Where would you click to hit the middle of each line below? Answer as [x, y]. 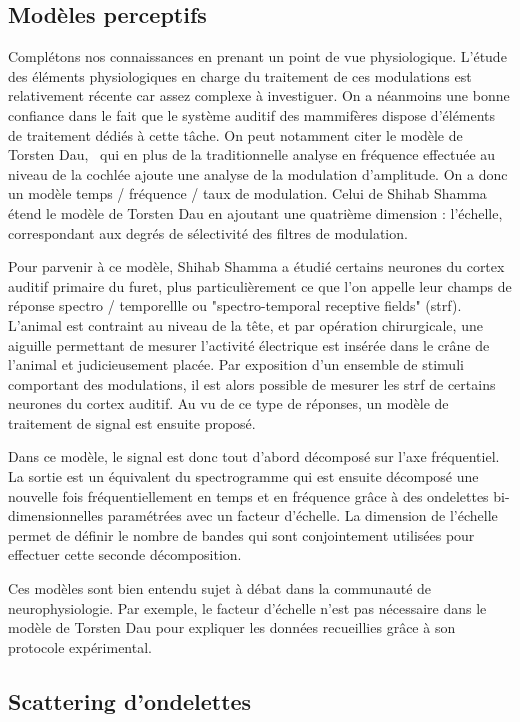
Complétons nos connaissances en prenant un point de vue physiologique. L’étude [257, 56]
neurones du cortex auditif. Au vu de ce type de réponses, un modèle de [228, 403]
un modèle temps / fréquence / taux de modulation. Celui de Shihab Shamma [247, 193]
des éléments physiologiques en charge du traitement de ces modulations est [240, 75]
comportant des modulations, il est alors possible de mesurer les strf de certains [252, 383]
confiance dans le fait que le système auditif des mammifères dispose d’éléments [252, 114]
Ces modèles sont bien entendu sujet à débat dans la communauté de [220, 588]
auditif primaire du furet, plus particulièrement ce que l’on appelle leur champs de [260, 285]
